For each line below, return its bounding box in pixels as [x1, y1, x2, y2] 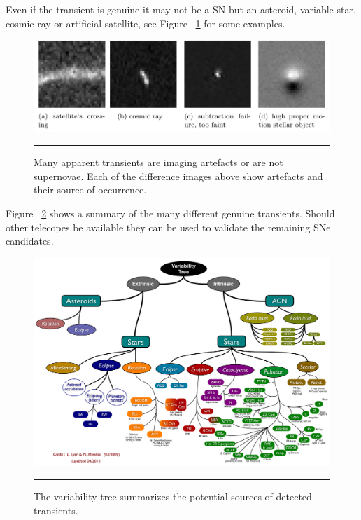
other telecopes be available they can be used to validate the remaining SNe [6, 219, 331, 234]
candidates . [6, 233, 54, 248]
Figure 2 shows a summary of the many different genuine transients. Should [6, 205, 335, 220]
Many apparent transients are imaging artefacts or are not [34, 155, 283, 170]
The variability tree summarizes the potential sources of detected [34, 489, 312, 504]
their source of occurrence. [34, 182, 147, 197]
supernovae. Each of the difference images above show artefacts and [34, 168, 323, 183]
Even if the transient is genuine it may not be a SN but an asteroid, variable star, [6, 2, 356, 16]
